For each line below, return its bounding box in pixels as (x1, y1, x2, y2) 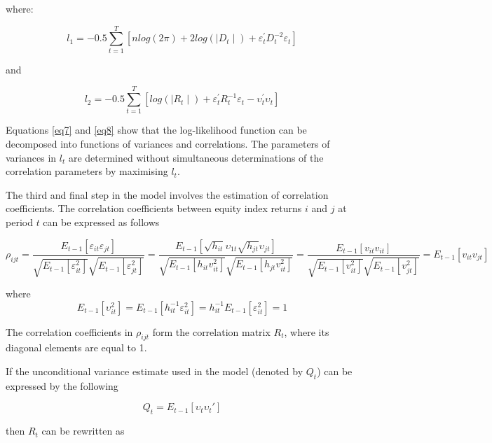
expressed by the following (6, 378, 118, 393)
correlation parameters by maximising (6, 164, 168, 178)
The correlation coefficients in (6, 324, 133, 339)
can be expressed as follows (43, 215, 160, 229)
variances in (6, 150, 57, 164)
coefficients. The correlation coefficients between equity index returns (6, 201, 302, 216)
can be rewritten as (41, 423, 125, 438)
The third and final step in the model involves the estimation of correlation (6, 187, 329, 202)
